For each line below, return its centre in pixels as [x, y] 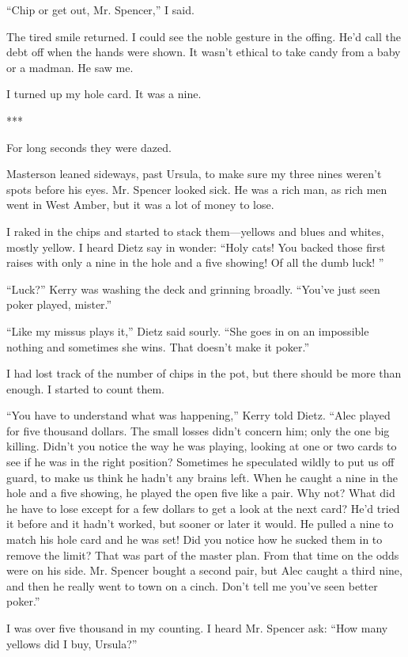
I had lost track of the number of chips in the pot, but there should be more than [204, 373]
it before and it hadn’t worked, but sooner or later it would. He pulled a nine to [200, 524]
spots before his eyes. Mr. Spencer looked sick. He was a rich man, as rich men [197, 189]
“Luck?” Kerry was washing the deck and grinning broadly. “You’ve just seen [193, 289]
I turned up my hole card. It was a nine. [104, 94]
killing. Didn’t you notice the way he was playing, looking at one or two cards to [202, 446]
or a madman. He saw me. [70, 67]
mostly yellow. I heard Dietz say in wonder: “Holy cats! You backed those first [196, 247]
